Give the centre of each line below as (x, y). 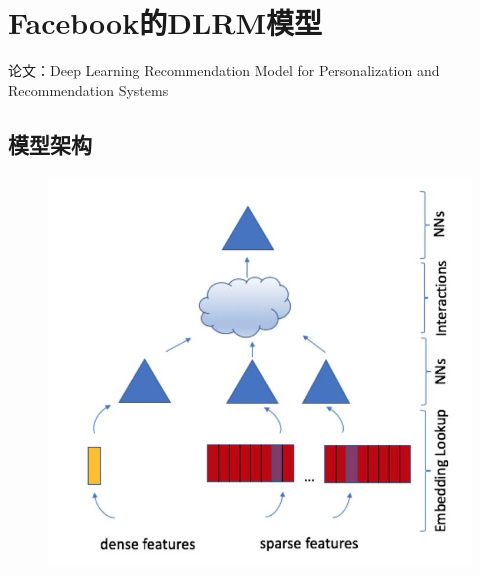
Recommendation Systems (88, 89)
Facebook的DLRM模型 (165, 22)
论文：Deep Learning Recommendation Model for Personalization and (224, 70)
